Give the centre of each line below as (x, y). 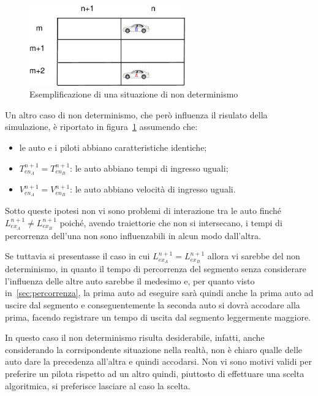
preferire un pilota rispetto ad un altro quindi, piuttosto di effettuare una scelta (155, 373)
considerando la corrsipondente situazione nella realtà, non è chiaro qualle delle (153, 349)
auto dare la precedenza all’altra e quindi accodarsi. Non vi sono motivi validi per (158, 361)
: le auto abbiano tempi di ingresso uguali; (149, 168)
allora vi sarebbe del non (254, 256)
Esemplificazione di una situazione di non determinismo (134, 94)
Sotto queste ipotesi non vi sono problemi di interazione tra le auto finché (143, 211)
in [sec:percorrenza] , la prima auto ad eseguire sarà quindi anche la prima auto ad (159, 293)
